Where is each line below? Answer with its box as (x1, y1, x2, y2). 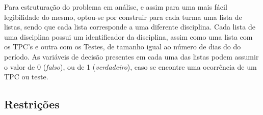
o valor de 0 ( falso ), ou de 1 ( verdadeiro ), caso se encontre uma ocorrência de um (4, 61, 257, 72)
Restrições (4, 96, 60, 112)
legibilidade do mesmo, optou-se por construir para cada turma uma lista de (4, 11, 242, 22)
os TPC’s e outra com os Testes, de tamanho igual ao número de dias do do (4, 41, 241, 52)
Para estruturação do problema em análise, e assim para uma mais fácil (4, 2, 227, 12)
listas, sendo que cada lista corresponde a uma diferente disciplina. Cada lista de (4, 21, 255, 32)
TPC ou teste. (4, 71, 48, 82)
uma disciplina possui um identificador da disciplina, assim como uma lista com (4, 31, 253, 42)
